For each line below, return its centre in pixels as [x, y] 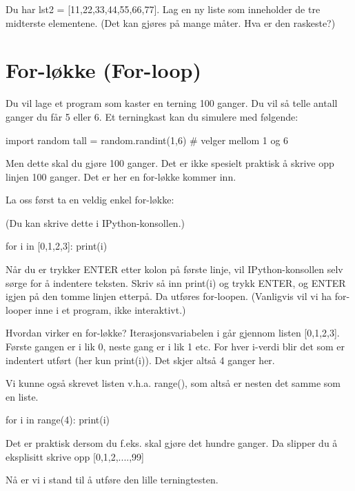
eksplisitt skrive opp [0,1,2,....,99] [75, 456]
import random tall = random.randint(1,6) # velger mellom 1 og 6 [147, 140]
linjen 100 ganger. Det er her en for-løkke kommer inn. [121, 176]
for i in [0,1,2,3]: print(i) [57, 246]
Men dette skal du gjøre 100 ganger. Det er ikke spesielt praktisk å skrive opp [170, 163]
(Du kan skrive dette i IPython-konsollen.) [95, 222]
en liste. [22, 396]
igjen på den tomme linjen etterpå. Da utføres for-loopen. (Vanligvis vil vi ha [169, 296]
